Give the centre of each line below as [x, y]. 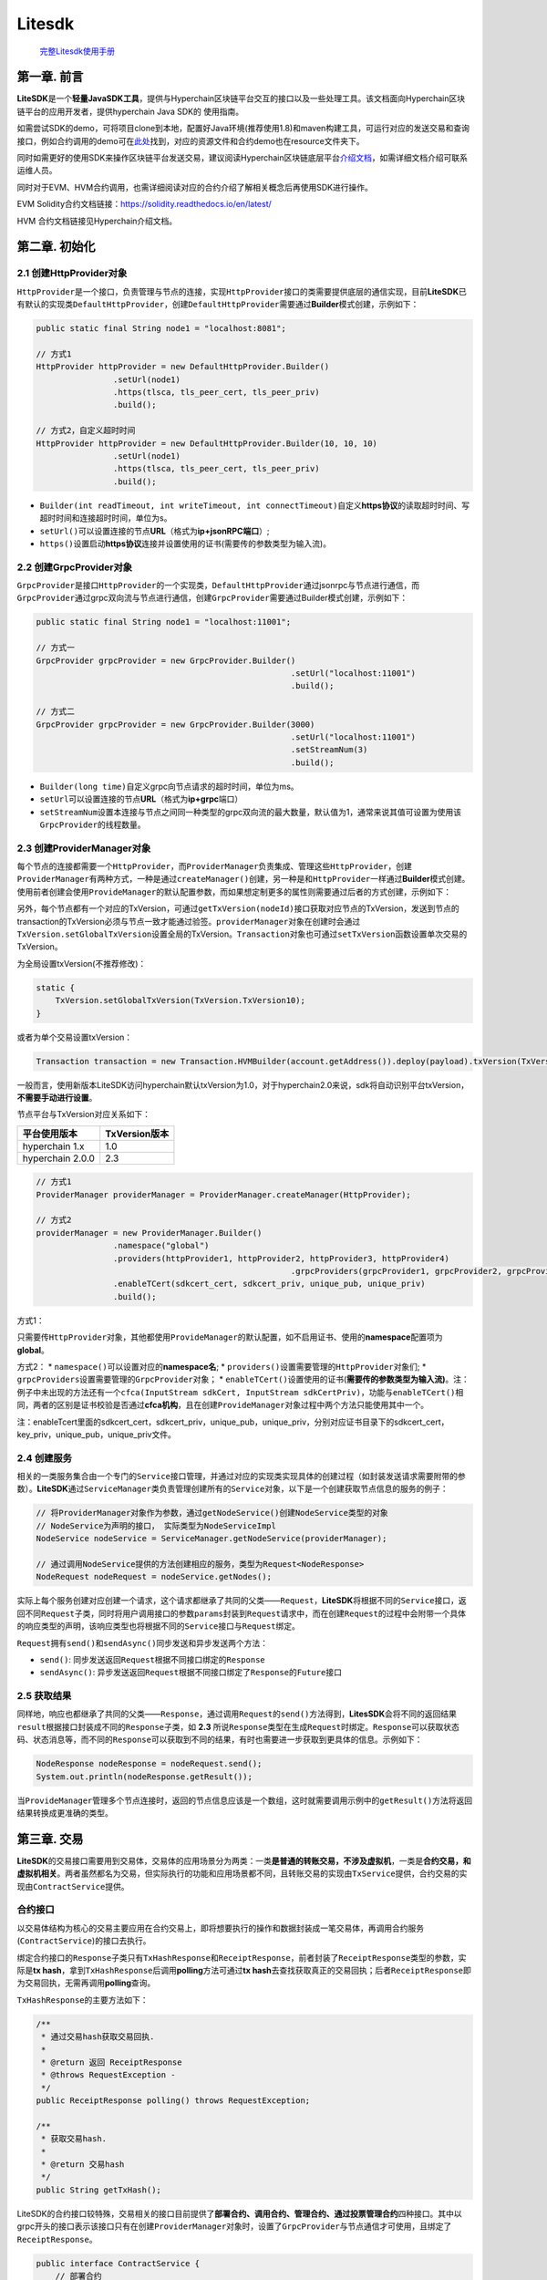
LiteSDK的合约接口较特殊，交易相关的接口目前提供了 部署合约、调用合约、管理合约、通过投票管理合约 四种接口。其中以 [239, 2213]
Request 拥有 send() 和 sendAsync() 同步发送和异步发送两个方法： [143, 1643]
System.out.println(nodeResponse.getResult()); [144, 1777]
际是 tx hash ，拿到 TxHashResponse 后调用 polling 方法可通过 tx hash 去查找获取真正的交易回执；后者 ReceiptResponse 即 [244, 1970]
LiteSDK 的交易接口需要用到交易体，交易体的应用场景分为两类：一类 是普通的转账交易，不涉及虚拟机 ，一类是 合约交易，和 [244, 1860]
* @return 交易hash [83, 2165]
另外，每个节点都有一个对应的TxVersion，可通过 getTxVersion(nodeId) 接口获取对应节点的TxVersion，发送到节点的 [238, 908]
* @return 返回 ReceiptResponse [112, 2062]
